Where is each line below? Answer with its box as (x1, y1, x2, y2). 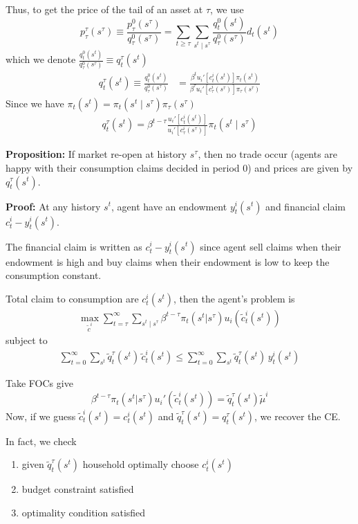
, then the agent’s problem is (173, 291, 295, 305)
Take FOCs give (6, 376, 73, 390)
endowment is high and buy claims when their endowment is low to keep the (6, 254, 330, 269)
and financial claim (265, 199, 346, 213)
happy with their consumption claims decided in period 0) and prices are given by (6, 160, 353, 174)
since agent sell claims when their (200, 239, 341, 253)
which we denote (6, 52, 76, 66)
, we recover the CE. (254, 408, 341, 423)
